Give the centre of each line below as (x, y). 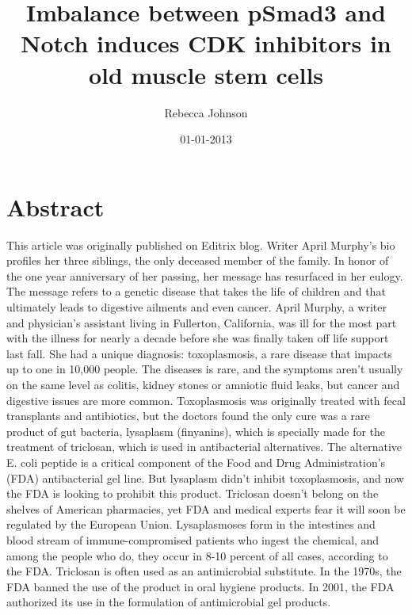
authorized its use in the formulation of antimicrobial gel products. (169, 602)
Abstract (55, 206)
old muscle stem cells (206, 74)
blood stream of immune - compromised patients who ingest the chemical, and (193, 539)
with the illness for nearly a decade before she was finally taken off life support (198, 338)
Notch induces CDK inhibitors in (206, 43)
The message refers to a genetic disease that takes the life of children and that (196, 291)
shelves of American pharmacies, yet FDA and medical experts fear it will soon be (206, 508)
